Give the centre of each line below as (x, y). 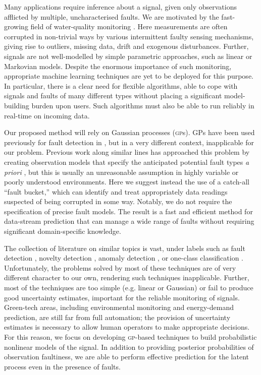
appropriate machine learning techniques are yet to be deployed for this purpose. (129, 76)
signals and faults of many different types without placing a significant (113, 96)
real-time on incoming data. (47, 115)
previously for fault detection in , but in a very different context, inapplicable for (129, 142)
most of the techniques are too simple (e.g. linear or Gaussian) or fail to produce (129, 288)
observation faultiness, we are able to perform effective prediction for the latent (127, 357)
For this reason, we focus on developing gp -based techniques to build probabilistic (130, 337)
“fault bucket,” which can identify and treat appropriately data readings (116, 191)
